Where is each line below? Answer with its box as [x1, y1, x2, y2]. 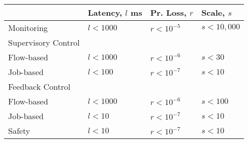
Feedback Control [8, 81, 71, 92]
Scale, [201, 7, 225, 18]
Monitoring [8, 22, 48, 33]
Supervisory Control [8, 37, 80, 48]
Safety [8, 125, 30, 136]
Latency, [87, 7, 122, 18]
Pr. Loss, [150, 7, 187, 18]
